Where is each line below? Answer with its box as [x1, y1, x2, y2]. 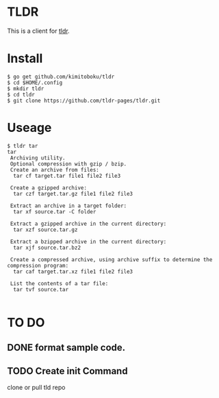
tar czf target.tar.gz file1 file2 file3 [13, 190, 133, 197]
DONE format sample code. [7, 342, 126, 354]
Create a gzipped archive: [10, 184, 88, 191]
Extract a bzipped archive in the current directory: [10, 238, 167, 245]
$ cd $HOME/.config [7, 79, 63, 86]
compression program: [7, 262, 69, 269]
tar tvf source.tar [13, 286, 69, 293]
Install [7, 51, 43, 66]
